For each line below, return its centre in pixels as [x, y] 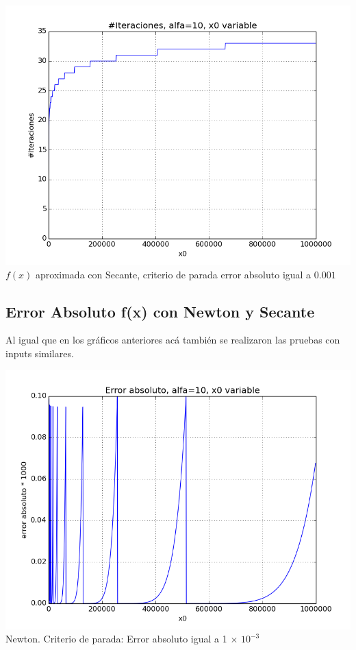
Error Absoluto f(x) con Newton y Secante [160, 311]
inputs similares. [40, 353]
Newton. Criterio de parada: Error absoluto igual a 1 [116, 639]
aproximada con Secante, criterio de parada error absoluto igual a [174, 274]
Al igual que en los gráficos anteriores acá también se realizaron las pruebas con [173, 340]
